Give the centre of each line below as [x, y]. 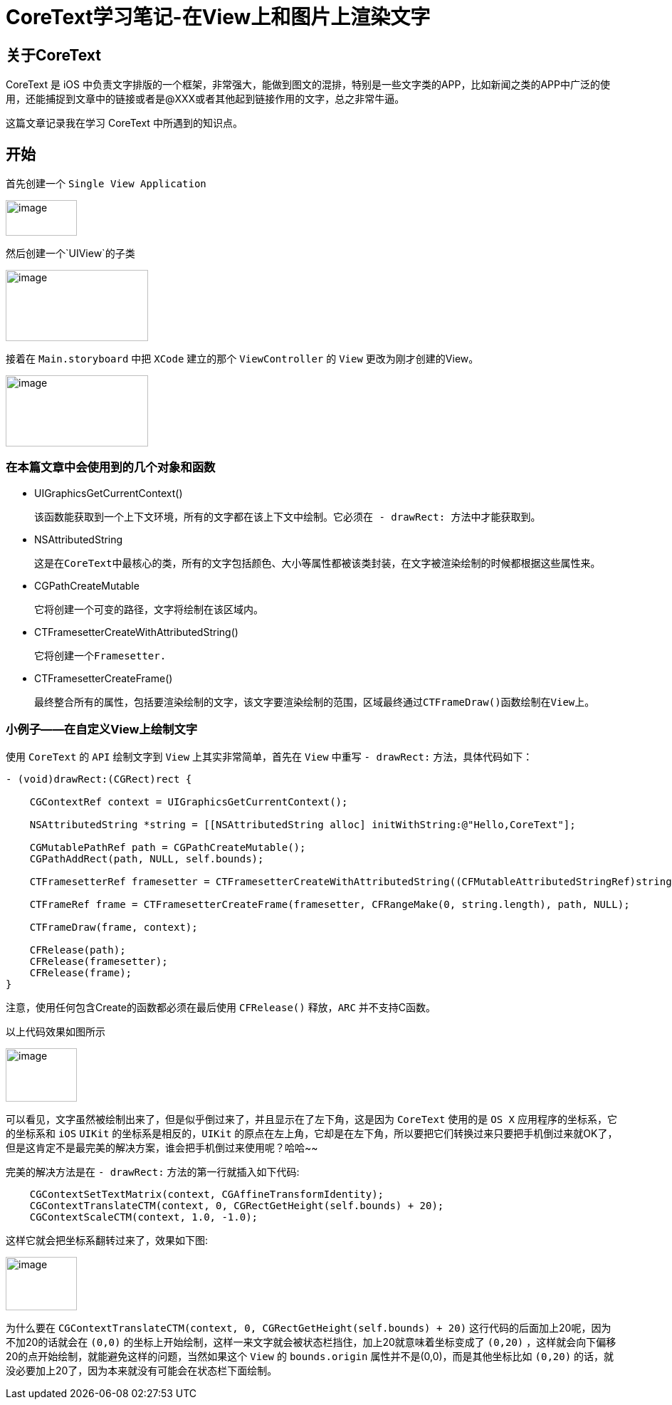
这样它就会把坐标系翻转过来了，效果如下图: [107, 1240]
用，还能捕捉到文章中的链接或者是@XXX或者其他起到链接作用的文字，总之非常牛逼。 [205, 99]
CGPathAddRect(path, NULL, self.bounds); [147, 858]
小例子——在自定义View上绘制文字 [102, 730]
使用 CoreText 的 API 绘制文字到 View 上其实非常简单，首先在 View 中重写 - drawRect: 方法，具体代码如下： [269, 756]
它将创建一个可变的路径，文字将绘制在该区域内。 [149, 609]
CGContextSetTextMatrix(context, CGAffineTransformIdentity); [207, 1194]
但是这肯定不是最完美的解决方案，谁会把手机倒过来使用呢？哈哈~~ [162, 1147]
